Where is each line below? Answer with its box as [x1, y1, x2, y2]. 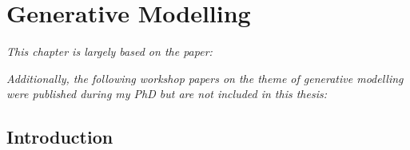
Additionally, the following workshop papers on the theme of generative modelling [6, 69, 404, 86]
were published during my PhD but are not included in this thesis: [6, 85, 328, 102]
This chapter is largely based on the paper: [6, 43, 213, 60]
